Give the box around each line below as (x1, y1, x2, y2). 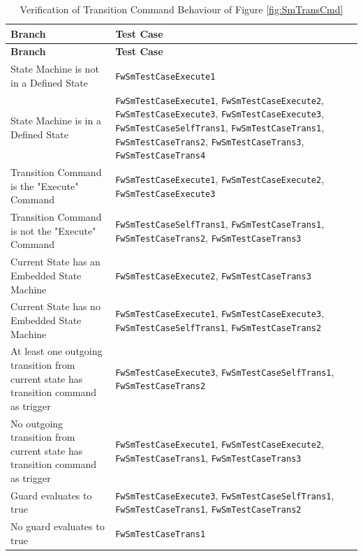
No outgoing (10, 416, 64, 430)
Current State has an (10, 254, 101, 269)
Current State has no (10, 299, 101, 314)
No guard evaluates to (10, 519, 105, 534)
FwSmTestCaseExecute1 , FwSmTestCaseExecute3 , (115, 306, 325, 321)
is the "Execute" (10, 178, 79, 193)
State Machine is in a (10, 113, 101, 128)
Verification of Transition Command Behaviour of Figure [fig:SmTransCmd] (20, 2, 343, 16)
